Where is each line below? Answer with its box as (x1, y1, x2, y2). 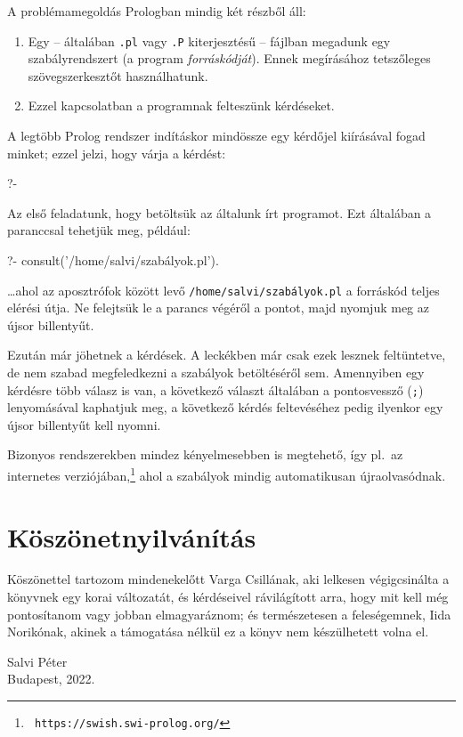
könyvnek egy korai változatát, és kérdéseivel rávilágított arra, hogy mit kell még (7, 587, 449, 606)
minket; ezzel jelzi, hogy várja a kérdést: (7, 143, 226, 162)
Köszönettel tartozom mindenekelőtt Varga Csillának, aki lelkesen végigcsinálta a (7, 570, 450, 588)
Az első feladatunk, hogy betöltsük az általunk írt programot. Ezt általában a (7, 203, 432, 222)
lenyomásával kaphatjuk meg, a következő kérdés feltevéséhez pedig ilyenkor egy (7, 398, 443, 417)
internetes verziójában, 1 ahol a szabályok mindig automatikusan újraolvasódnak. (7, 464, 446, 484)
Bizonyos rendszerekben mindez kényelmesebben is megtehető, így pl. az (7, 445, 403, 464)
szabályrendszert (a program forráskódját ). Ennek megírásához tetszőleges (28, 49, 431, 68)
